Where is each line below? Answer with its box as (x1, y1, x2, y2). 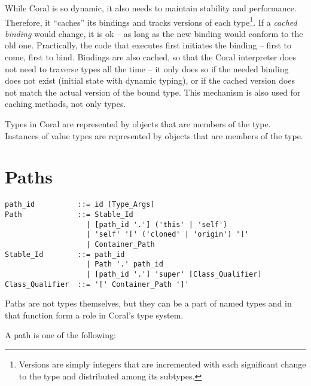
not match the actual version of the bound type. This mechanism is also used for (5, 85, 301, 98)
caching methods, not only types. (5, 97, 126, 110)
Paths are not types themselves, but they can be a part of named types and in (5, 297, 292, 310)
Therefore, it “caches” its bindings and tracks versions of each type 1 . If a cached (5, 14, 297, 28)
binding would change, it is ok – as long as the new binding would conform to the (5, 27, 303, 39)
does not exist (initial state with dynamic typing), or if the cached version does (5, 74, 295, 87)
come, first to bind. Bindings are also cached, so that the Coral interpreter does (5, 51, 296, 63)
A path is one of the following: (5, 329, 116, 341)
